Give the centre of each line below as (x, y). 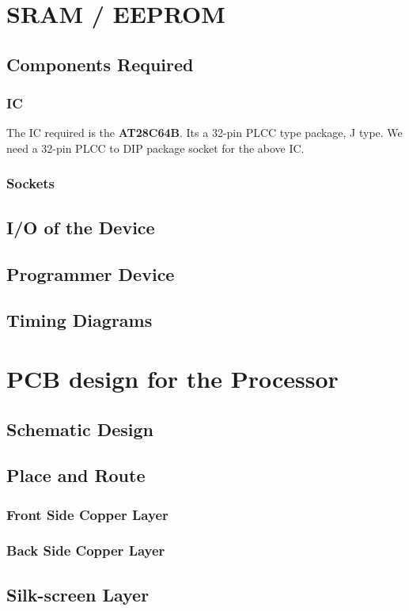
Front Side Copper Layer (87, 514)
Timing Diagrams (80, 320)
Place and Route (76, 475)
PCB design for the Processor (172, 378)
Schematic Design (80, 429)
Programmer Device (91, 273)
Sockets (30, 183)
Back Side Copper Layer (86, 550)
